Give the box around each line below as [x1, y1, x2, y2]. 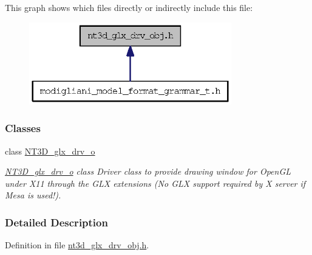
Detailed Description [5, 214, 108, 229]
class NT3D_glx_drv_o [5, 144, 95, 157]
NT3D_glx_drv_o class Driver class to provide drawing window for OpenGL [5, 165, 291, 178]
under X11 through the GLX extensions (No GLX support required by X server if [5, 176, 306, 189]
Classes [5, 121, 41, 136]
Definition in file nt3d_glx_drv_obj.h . [5, 239, 149, 251]
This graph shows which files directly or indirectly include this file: [5, 1, 253, 13]
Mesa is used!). [5, 189, 61, 201]
